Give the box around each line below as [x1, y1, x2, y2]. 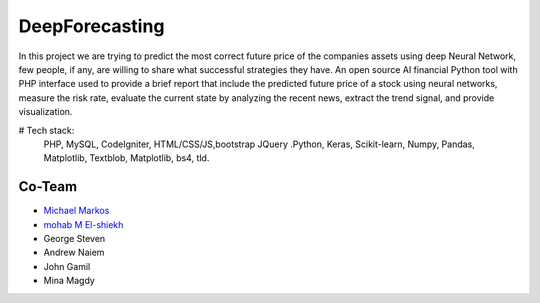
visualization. [18, 106, 73, 118]
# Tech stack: [18, 124, 75, 136]
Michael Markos [43, 205, 110, 217]
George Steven [43, 232, 106, 244]
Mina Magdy [43, 275, 95, 287]
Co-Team [18, 178, 78, 195]
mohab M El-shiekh [43, 218, 124, 230]
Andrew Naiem [43, 246, 105, 259]
